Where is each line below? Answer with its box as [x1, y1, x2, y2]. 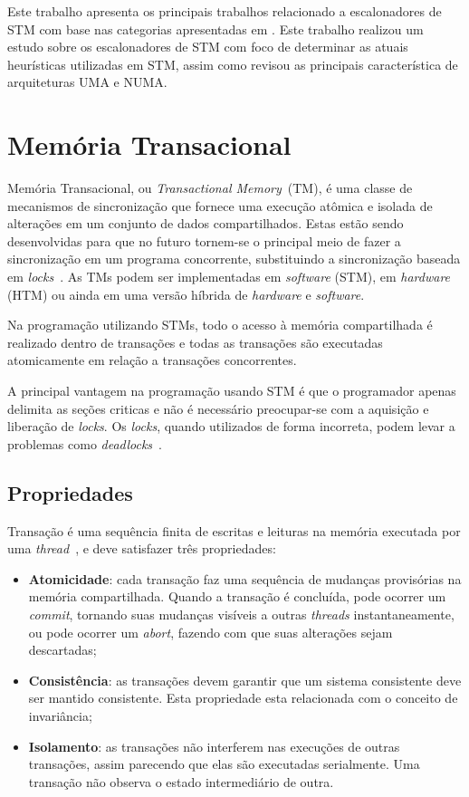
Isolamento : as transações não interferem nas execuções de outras [28, 736, 400, 755]
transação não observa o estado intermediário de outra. [28, 772, 334, 791]
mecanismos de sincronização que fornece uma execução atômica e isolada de [7, 196, 433, 215]
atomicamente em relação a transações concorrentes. [7, 350, 297, 370]
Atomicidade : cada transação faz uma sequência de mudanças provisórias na [28, 569, 462, 588]
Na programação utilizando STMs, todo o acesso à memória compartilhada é [7, 315, 433, 334]
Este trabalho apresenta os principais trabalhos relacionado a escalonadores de [7, 2, 442, 20]
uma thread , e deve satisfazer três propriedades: [7, 539, 276, 558]
